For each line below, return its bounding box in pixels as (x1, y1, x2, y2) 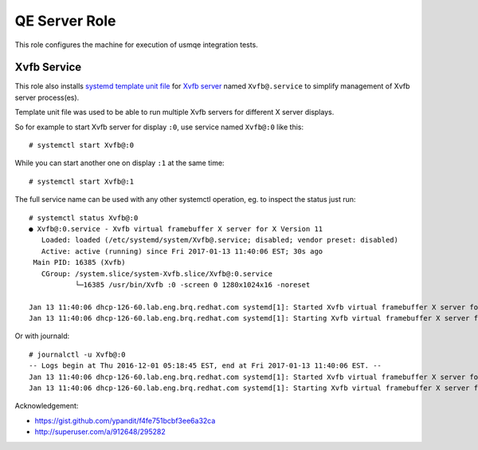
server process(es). (14, 93, 80, 102)
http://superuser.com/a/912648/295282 (34, 427, 167, 436)
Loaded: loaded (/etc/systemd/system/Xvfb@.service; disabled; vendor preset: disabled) (41, 235, 398, 245)
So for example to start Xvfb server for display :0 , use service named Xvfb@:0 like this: (14, 122, 304, 132)
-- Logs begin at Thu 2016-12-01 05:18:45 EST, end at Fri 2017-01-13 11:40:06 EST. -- (29, 361, 382, 370)
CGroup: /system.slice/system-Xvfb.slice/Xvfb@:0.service (41, 269, 272, 278)
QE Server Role (14, 12, 116, 30)
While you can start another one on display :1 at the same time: (14, 158, 225, 168)
